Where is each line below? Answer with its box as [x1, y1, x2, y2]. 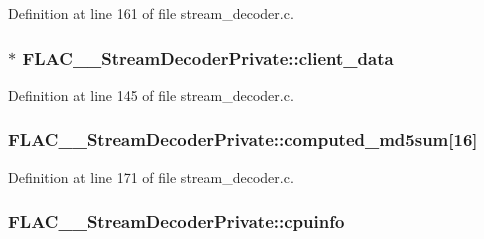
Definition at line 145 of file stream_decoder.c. [8, 84, 294, 105]
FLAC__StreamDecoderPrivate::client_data [22, 45, 394, 70]
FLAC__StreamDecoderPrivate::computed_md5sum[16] [8, 127, 478, 152]
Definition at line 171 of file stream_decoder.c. [8, 166, 294, 187]
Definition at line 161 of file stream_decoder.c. [8, 3, 294, 23]
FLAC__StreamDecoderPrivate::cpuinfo [8, 209, 345, 234]
